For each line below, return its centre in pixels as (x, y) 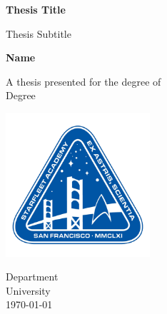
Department (32, 277)
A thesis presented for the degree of (83, 81)
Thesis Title (36, 9)
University (28, 290)
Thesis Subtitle (39, 33)
